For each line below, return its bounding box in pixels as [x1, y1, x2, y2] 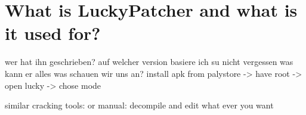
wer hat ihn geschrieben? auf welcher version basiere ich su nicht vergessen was [5, 55, 293, 68]
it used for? [5, 21, 101, 45]
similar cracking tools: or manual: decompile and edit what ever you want [5, 99, 274, 111]
